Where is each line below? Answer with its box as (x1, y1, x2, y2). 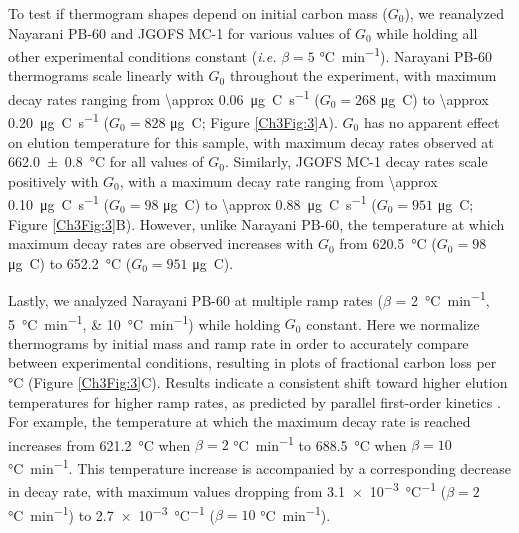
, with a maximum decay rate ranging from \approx (119, 170, 438, 191)
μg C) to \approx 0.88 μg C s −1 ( (163, 191, 377, 214)
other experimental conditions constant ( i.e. (8, 45, 277, 66)
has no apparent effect (363, 111, 500, 132)
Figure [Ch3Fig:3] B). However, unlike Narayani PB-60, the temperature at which (8, 213, 505, 234)
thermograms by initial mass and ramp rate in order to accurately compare (8, 332, 469, 353)
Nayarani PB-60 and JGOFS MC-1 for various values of (8, 22, 351, 43)
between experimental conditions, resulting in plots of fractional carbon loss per (8, 352, 497, 373)
